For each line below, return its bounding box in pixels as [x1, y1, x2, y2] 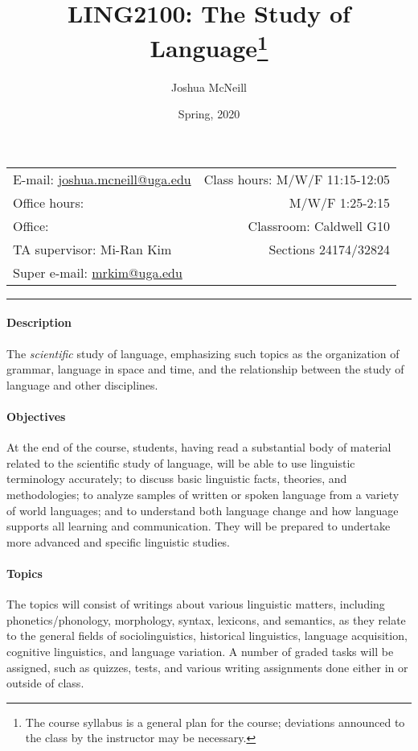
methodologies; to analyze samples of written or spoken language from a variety [6, 485, 400, 502]
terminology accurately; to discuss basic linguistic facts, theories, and [6, 470, 347, 487]
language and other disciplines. [6, 376, 158, 393]
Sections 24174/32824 [268, 239, 390, 258]
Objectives [6, 408, 66, 424]
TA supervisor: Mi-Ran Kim [13, 239, 172, 258]
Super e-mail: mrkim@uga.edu [13, 262, 182, 282]
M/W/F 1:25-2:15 [289, 192, 390, 212]
